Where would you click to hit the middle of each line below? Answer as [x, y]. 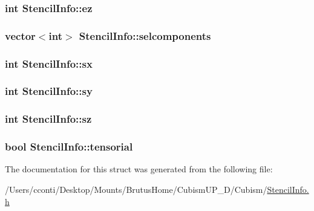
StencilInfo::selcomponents [145, 35]
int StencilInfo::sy [49, 91]
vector [20, 35]
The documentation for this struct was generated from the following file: [139, 169]
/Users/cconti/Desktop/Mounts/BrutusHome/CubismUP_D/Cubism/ [136, 190]
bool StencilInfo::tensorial [69, 147]
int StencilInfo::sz [48, 119]
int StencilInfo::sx [49, 63]
